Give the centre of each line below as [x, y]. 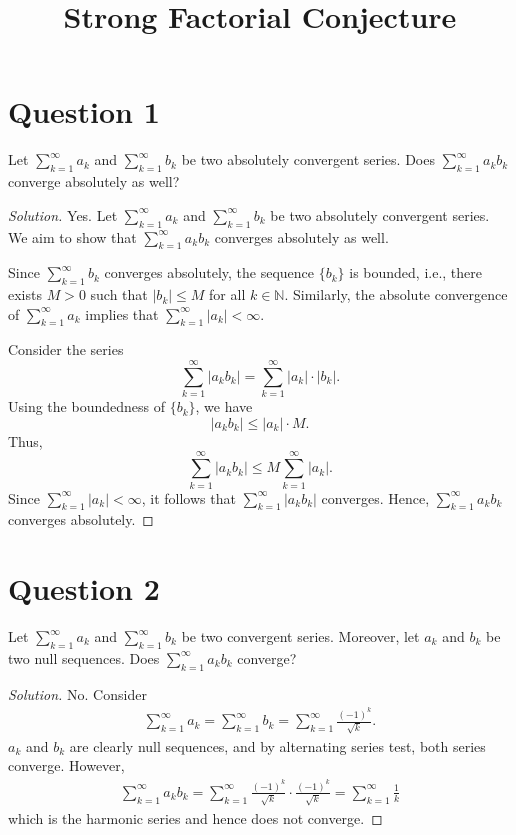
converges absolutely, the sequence [209, 272]
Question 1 [84, 111]
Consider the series [66, 349]
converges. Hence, [375, 497]
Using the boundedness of [86, 406]
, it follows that [188, 497]
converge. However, [66, 765]
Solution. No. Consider [77, 693]
